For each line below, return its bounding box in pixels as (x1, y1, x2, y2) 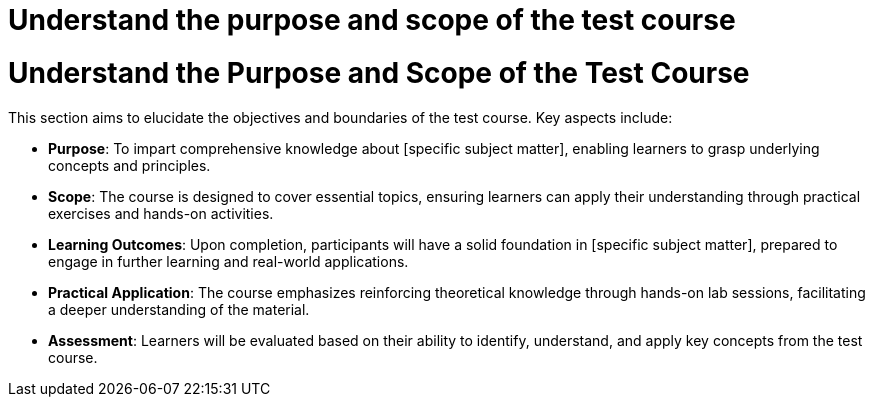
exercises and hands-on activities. (48, 204, 274, 222)
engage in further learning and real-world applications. (48, 252, 409, 270)
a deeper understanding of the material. (48, 300, 310, 318)
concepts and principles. (48, 156, 211, 174)
